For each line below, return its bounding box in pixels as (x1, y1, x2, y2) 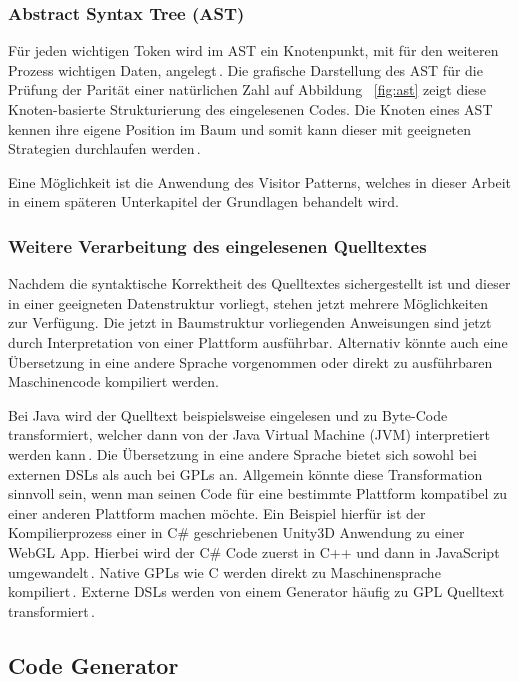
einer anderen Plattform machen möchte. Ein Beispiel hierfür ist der (8, 502, 426, 523)
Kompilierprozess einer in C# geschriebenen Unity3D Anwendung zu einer (8, 522, 465, 543)
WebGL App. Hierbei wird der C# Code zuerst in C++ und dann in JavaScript (8, 541, 500, 562)
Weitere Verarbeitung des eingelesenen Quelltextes (8, 233, 427, 258)
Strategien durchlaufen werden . (8, 138, 201, 159)
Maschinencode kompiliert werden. (8, 371, 219, 392)
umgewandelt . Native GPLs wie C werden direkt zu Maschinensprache (8, 561, 441, 582)
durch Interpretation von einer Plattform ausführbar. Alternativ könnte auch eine (8, 331, 508, 352)
